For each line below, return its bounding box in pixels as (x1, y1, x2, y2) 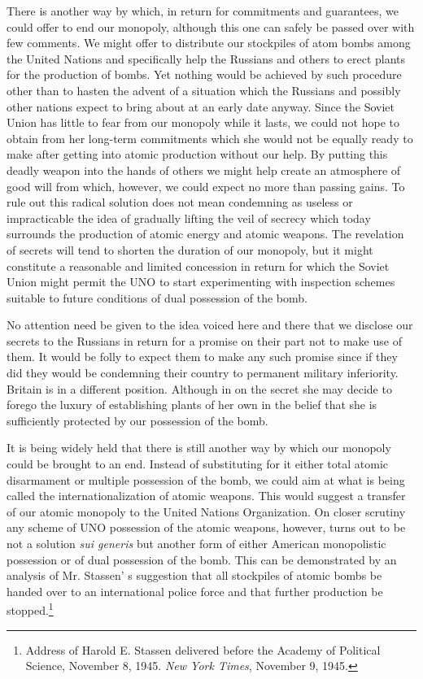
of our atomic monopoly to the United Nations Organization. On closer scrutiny (7, 503, 406, 520)
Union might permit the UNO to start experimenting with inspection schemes (7, 273, 395, 290)
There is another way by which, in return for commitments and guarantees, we (7, 2, 399, 19)
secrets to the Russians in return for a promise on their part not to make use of (7, 332, 402, 349)
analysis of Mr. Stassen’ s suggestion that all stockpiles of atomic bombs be (7, 567, 382, 584)
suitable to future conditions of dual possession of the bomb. (7, 289, 307, 306)
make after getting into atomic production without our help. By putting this (7, 146, 388, 163)
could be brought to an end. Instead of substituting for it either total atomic (7, 455, 388, 472)
